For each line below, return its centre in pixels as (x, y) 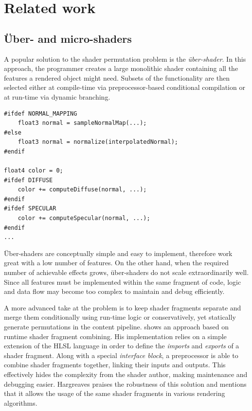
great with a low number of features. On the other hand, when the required (116, 263)
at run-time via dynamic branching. (57, 96)
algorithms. (21, 402)
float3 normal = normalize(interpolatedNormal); (98, 142)
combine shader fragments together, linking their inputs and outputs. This (115, 365)
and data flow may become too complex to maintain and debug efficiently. (114, 291)
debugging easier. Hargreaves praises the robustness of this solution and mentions (125, 384)
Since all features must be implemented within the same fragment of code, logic (123, 282)
